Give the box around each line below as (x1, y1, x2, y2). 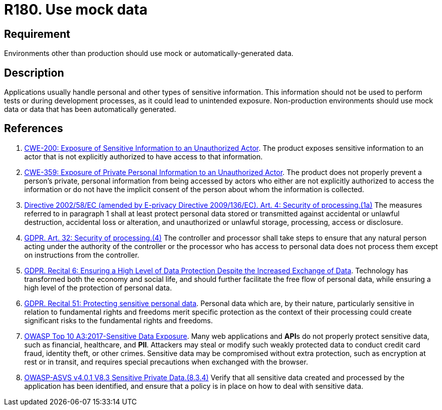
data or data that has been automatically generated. (4, 105, 176, 114)
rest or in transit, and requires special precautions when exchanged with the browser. (24, 357, 308, 366)
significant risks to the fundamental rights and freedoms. (24, 316, 213, 325)
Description (4, 66, 64, 79)
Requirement (4, 27, 71, 40)
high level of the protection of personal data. (24, 283, 172, 292)
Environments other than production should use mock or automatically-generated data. (4, 49, 293, 58)
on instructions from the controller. (24, 250, 139, 259)
